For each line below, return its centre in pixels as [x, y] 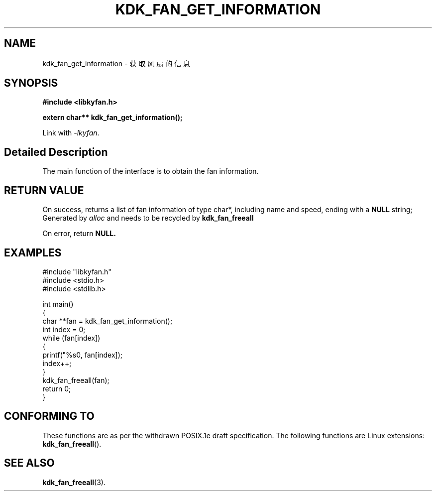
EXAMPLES [33, 252]
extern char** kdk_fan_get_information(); [112, 118]
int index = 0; [64, 329]
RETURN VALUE [44, 190]
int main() [58, 304]
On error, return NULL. [79, 234]
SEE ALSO [29, 463]
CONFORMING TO [49, 416]
